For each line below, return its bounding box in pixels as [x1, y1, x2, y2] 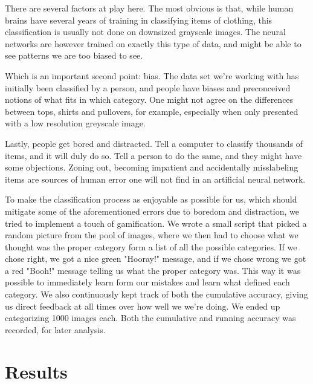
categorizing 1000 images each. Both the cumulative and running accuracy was [5, 311, 296, 324]
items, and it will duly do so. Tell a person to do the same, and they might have [5, 149, 302, 161]
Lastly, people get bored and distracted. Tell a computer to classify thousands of [5, 137, 303, 149]
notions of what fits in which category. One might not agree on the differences [5, 93, 294, 106]
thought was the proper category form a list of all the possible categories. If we [5, 240, 297, 253]
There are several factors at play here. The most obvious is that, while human [5, 2, 294, 14]
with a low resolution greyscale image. [5, 117, 146, 129]
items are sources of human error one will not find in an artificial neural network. [5, 172, 306, 185]
